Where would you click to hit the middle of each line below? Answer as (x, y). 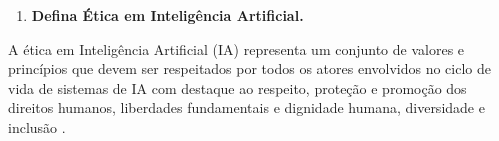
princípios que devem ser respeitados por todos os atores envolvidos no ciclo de (249, 68)
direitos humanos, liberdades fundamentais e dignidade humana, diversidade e (246, 107)
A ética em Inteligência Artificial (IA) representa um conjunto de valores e (236, 48)
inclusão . (37, 126)
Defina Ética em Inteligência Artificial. (167, 15)
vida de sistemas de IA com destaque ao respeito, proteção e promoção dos (237, 87)
